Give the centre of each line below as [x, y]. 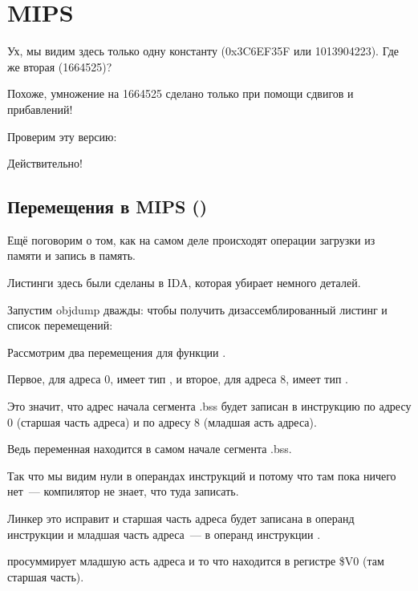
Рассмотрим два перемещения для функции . [117, 352]
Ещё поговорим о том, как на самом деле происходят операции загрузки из [191, 239]
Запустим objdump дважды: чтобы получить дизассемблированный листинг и [197, 309]
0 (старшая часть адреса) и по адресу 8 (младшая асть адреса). [162, 421]
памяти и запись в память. [71, 255]
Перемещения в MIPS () [108, 206]
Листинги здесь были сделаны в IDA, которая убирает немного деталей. [184, 283]
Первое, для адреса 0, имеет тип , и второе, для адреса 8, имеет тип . [178, 379]
